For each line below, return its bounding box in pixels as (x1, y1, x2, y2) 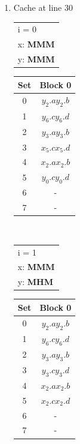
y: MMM (17, 53, 55, 65)
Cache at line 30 (13, 1, 73, 13)
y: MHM (17, 275, 53, 288)
